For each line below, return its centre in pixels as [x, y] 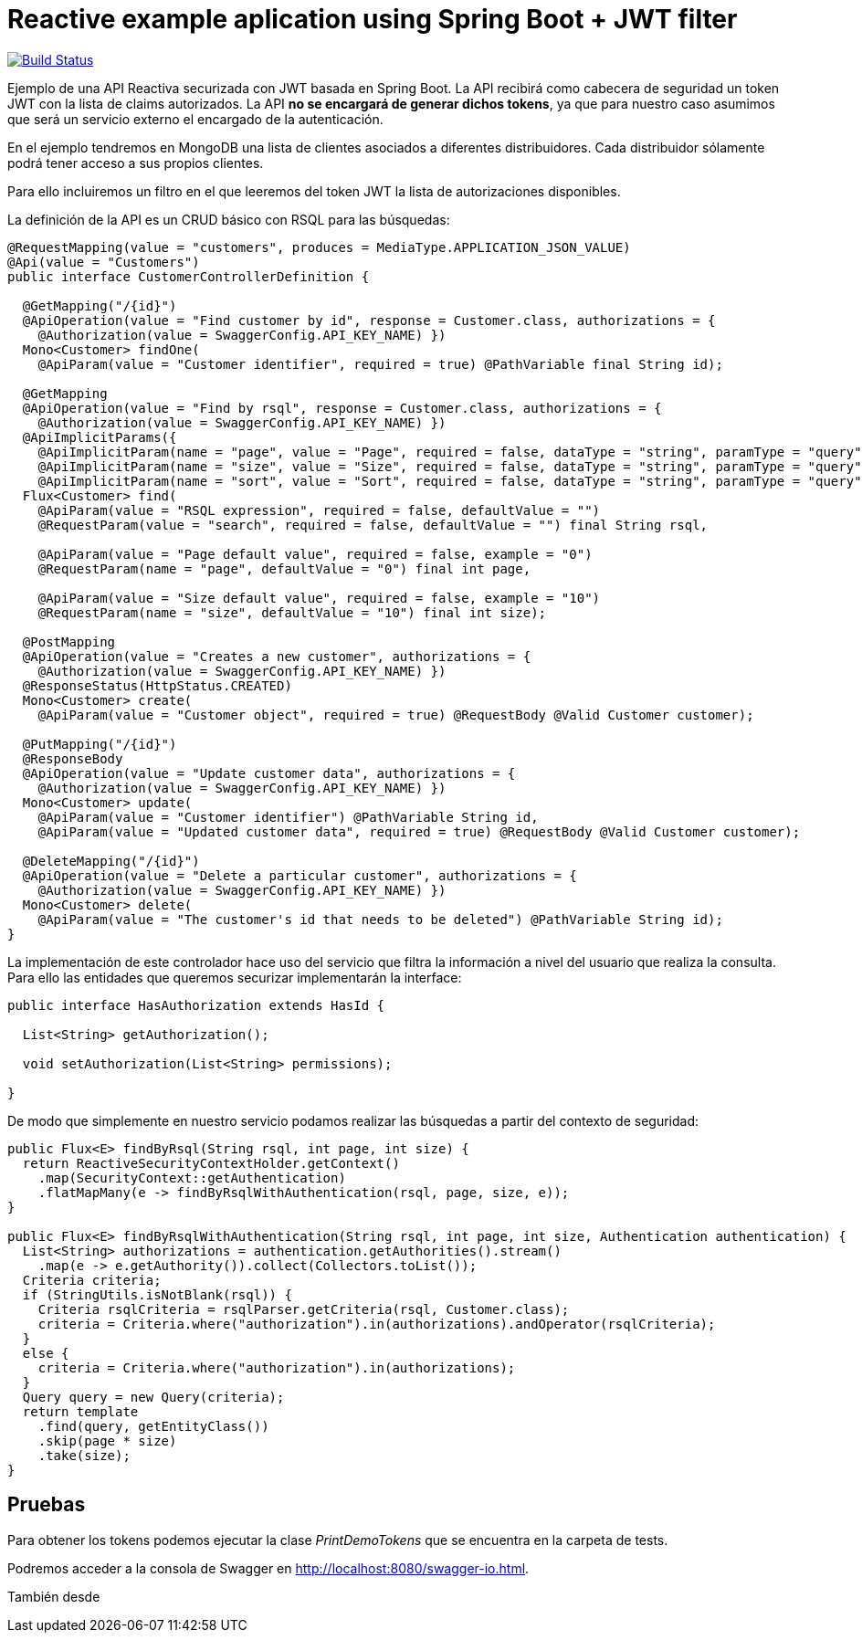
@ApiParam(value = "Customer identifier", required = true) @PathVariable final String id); [380, 364]
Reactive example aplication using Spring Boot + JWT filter [373, 19]
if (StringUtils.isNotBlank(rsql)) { [157, 1294]
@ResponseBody [73, 758]
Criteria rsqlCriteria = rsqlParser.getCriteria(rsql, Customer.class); [304, 1309]
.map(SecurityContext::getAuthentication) [192, 1177]
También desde [54, 1596]
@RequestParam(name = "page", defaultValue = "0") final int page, [284, 568]
